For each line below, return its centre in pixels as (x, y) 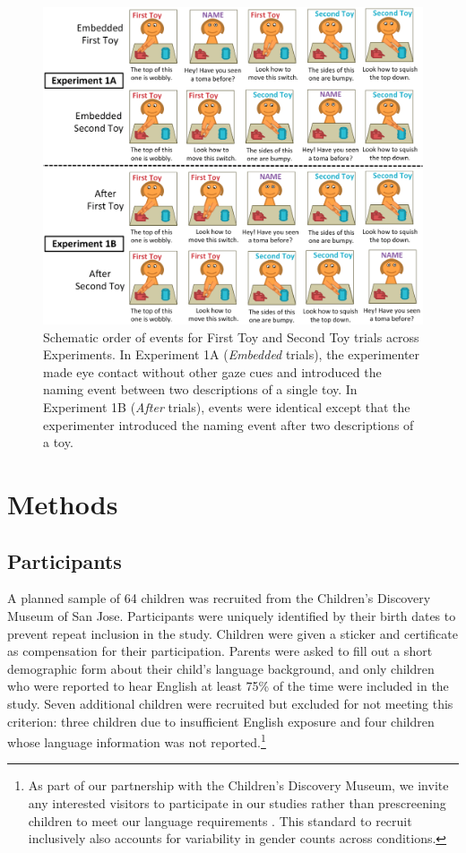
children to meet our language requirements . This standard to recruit (220, 820)
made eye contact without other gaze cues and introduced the (212, 371)
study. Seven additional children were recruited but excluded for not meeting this (230, 703)
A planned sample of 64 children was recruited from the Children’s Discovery (219, 598)
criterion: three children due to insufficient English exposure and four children (221, 721)
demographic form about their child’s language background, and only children (221, 668)
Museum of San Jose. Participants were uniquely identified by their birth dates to (232, 615)
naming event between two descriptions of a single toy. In (200, 389)
